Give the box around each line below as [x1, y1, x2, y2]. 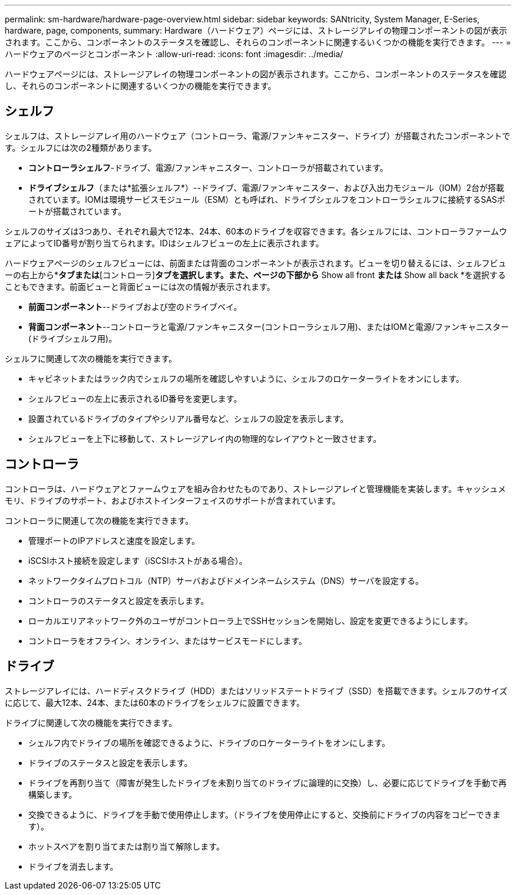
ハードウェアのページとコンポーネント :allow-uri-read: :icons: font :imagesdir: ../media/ [5, 49, 343, 59]
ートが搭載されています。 [28, 206, 127, 216]
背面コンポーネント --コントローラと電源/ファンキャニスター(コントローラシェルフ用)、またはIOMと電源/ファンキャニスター [28, 321, 510, 332]
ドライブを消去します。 [28, 861, 118, 871]
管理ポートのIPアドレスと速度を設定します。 [28, 535, 200, 546]
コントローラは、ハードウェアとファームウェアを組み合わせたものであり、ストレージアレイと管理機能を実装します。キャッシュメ [5, 483, 506, 494]
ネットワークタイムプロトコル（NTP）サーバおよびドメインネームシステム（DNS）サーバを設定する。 [28, 575, 424, 586]
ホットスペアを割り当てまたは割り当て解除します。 [28, 841, 224, 851]
